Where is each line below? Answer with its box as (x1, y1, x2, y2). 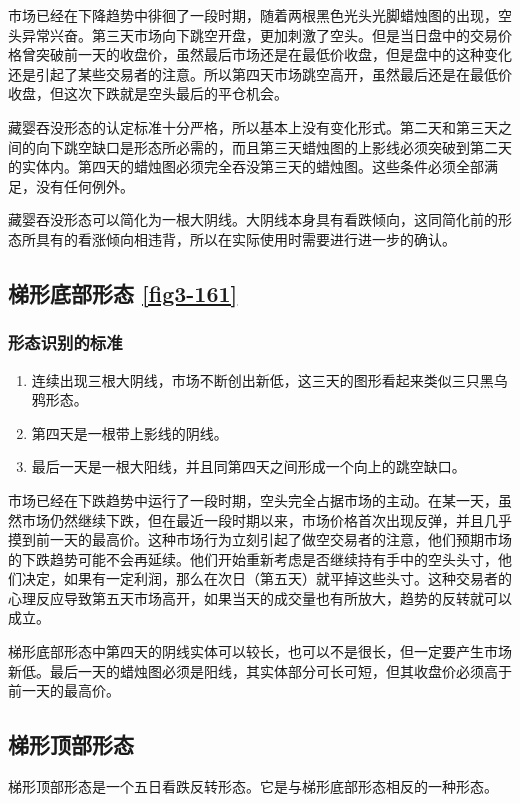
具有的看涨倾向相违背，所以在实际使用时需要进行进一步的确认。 (35, 228, 456, 249)
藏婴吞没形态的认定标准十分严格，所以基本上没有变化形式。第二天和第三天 (8, 116, 498, 137)
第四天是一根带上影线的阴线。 (31, 422, 228, 443)
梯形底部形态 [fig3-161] (8, 277, 238, 308)
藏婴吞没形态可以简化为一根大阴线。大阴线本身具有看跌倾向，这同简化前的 (8, 209, 498, 230)
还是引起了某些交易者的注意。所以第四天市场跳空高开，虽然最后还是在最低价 (8, 63, 512, 84)
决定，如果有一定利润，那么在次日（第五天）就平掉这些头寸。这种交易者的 (21, 568, 512, 589)
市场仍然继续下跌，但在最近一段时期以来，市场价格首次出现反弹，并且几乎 (21, 509, 512, 530)
